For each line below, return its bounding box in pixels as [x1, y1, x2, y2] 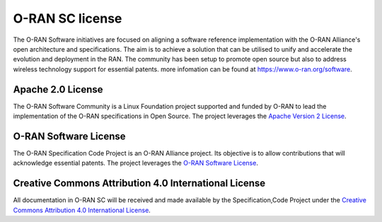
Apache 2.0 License [13, 83, 103, 95]
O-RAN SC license [13, 11, 122, 26]
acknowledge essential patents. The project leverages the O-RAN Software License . [13, 159, 258, 168]
